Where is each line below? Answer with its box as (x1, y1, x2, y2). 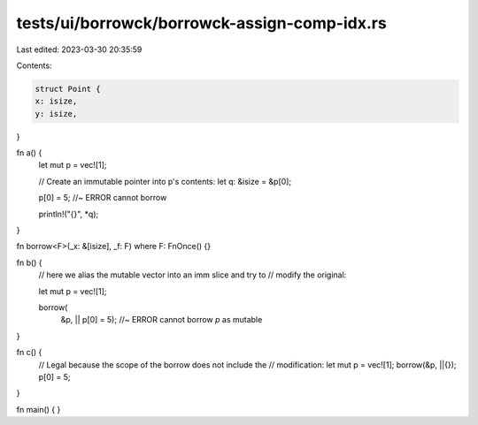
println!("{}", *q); (38, 209, 99, 219)
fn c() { (16, 347, 42, 358)
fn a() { (16, 148, 42, 158)
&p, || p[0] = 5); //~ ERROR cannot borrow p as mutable (60, 315, 263, 325)
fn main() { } (16, 404, 61, 414)
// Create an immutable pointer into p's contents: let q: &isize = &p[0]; (38, 176, 292, 186)
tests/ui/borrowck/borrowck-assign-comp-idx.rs (16, 13, 387, 33)
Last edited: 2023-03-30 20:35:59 (16, 44, 143, 55)
